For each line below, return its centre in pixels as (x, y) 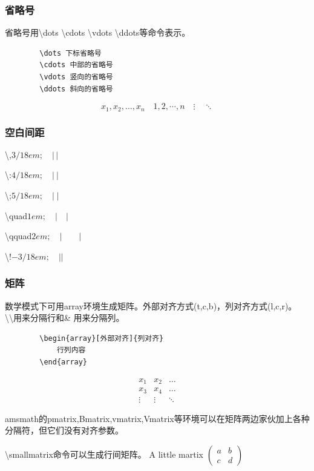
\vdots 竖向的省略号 (76, 77)
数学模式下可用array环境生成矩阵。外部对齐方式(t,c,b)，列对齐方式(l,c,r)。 (151, 305)
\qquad (18, 236)
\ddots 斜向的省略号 (76, 89)
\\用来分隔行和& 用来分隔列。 (65, 318)
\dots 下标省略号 (70, 53)
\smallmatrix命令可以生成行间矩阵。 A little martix (104, 454)
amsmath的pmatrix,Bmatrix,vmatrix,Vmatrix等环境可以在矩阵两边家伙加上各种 (157, 418)
